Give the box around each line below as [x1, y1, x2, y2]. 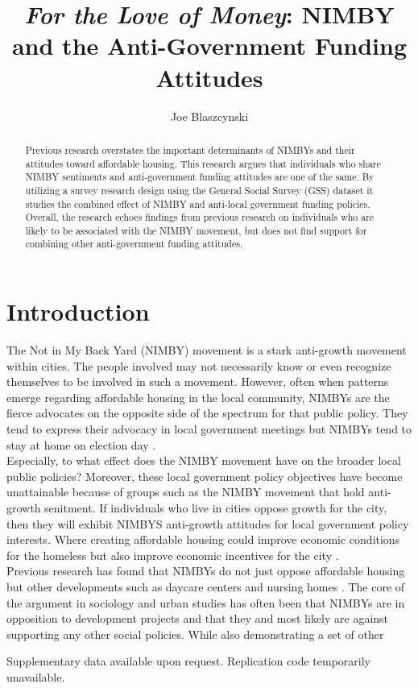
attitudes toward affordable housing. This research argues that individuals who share [25, 156, 381, 170]
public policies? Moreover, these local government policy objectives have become [6, 467, 403, 484]
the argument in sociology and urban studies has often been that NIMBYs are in [6, 594, 405, 611]
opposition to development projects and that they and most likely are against [6, 610, 389, 627]
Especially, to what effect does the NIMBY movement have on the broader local [6, 452, 401, 469]
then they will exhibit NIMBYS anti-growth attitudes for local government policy [6, 515, 409, 532]
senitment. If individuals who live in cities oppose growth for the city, [44, 499, 387, 516]
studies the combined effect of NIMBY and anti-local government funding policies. [25, 197, 370, 210]
